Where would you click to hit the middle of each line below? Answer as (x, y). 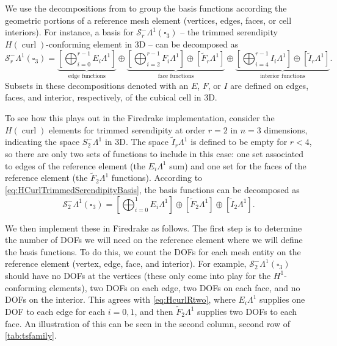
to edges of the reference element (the (75, 165)
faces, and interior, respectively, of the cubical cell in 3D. (111, 97)
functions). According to (157, 178)
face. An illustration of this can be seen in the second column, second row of (148, 323)
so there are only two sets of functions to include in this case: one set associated (154, 154)
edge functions (87, 76)
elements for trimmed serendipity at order (127, 129)
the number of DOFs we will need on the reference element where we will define (154, 240)
